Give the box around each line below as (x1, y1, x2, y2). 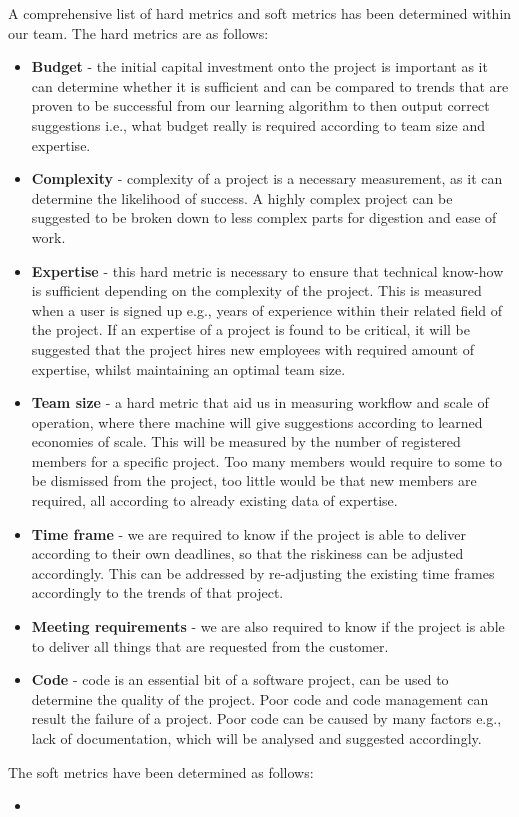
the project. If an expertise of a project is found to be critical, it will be (31, 319, 471, 340)
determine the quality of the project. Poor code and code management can (31, 688, 489, 709)
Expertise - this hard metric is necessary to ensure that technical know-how (31, 260, 504, 281)
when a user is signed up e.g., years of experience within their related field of (31, 299, 503, 320)
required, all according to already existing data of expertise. (31, 490, 398, 511)
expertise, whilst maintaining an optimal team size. (31, 358, 346, 379)
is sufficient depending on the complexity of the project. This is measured (31, 280, 482, 301)
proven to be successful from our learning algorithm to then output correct (31, 95, 490, 116)
